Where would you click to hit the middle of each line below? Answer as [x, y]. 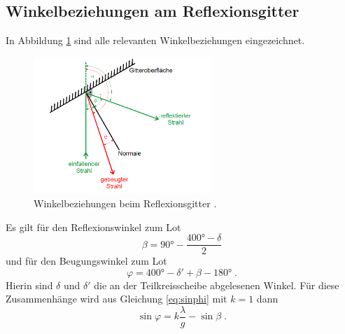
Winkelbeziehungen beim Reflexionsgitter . [125, 203]
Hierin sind [29, 285]
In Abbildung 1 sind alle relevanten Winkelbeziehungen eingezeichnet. [155, 40]
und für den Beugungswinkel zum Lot [86, 261]
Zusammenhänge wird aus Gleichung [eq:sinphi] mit [117, 299]
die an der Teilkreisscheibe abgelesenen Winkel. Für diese [217, 285]
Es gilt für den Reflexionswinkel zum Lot [93, 227]
